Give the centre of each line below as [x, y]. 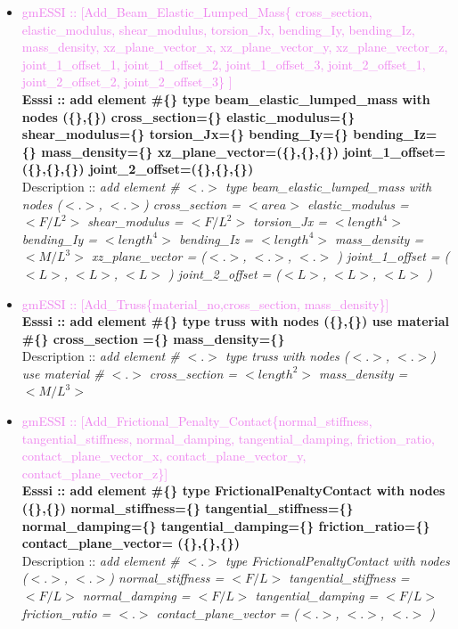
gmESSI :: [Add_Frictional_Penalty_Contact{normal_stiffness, [197, 421]
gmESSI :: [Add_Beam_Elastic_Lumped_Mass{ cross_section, [197, 12]
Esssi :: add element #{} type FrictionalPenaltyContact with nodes [233, 490]
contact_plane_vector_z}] [95, 473]
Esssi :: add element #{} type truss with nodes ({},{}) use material [236, 321]
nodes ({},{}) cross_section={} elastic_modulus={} [188, 116]
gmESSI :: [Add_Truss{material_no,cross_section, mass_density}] [205, 303]
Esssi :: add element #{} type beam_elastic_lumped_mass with [226, 98]
